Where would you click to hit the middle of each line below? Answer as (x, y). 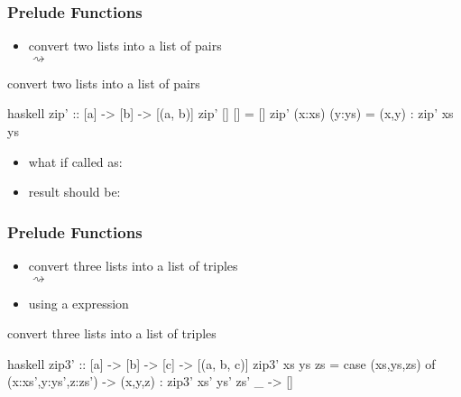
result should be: (74, 192)
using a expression (78, 303)
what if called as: (75, 161)
